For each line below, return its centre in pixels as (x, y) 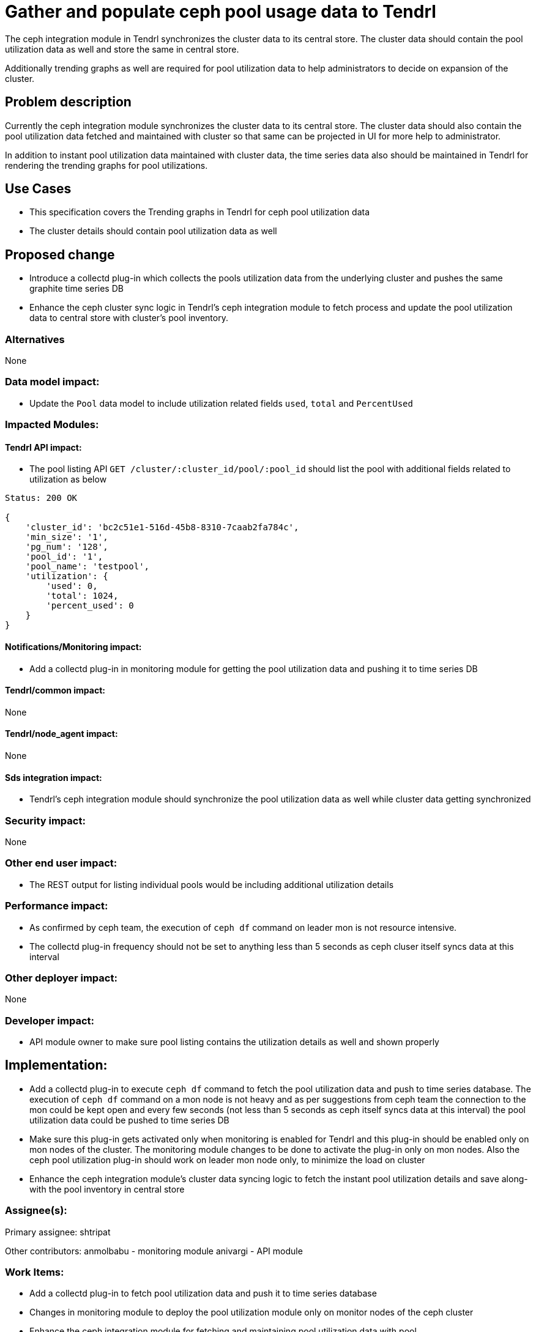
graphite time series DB (76, 289)
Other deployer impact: (61, 978)
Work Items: (35, 1272)
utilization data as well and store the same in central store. (122, 49)
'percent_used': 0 (90, 606)
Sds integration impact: (54, 777)
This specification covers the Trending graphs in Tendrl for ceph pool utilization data (200, 212)
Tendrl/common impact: (55, 690)
